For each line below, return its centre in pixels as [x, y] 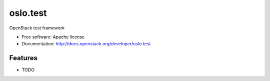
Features [23, 58]
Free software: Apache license [53, 37]
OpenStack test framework [37, 28]
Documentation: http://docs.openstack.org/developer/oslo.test [86, 44]
